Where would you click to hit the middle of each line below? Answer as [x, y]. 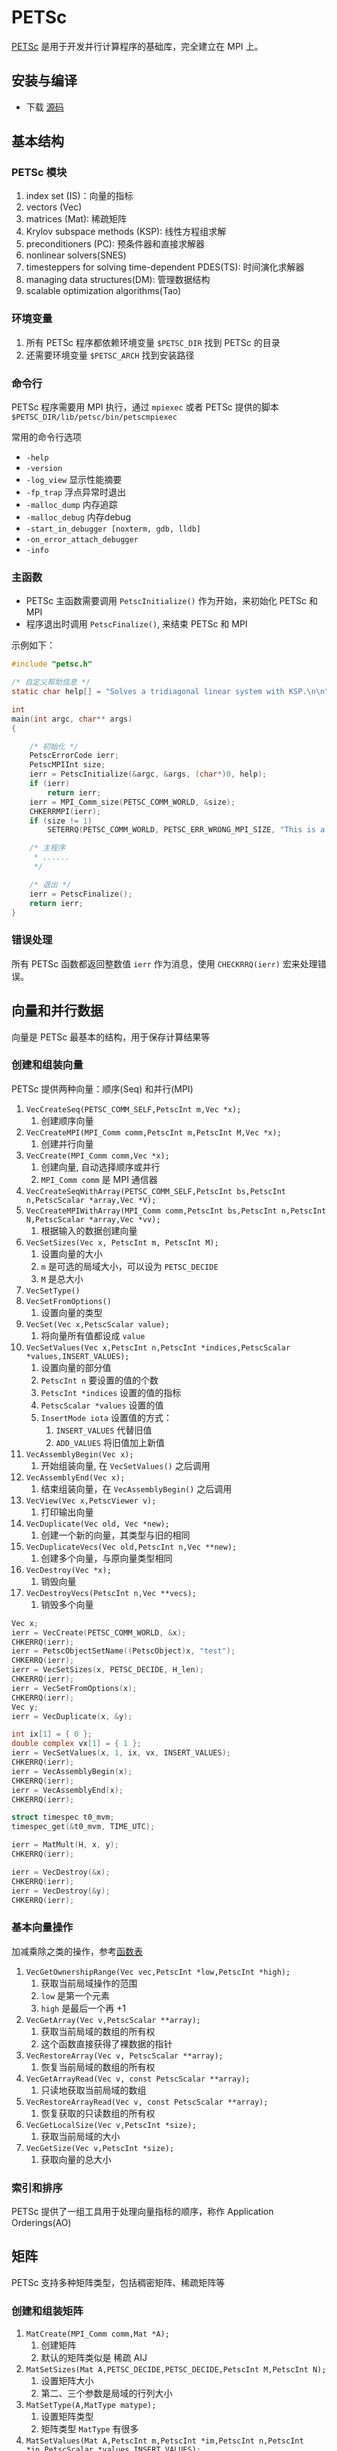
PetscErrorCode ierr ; [74, 756]
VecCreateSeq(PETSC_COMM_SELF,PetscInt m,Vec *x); [133, 1109]
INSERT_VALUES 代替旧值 [104, 1430]
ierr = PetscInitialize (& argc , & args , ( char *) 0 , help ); [148, 774]
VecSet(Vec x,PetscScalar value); [97, 1324]
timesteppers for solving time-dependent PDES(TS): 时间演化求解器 [165, 267]
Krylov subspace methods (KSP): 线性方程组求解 [126, 232]
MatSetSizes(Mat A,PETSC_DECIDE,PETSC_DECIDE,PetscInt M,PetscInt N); [176, 2370]
